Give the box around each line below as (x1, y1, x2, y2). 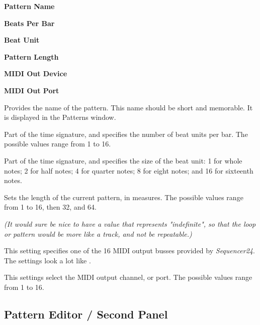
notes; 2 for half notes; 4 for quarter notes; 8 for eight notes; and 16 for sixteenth (4, 165, 253, 176)
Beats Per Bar (4, 18, 55, 28)
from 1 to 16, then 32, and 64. (4, 202, 97, 212)
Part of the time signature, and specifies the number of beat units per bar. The (4, 128, 248, 139)
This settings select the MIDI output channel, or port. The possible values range (4, 272, 252, 282)
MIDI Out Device (4, 68, 67, 79)
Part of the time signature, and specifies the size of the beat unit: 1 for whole (4, 155, 242, 166)
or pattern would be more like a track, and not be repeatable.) (4, 228, 192, 239)
